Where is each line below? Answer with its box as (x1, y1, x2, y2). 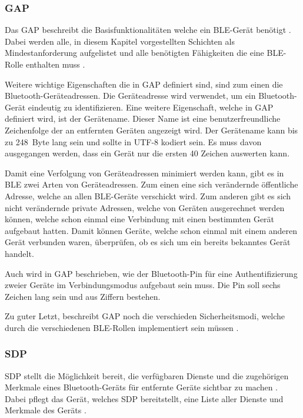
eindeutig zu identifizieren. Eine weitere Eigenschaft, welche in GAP (28, 101, 274, 113)
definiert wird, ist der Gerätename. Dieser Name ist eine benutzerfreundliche (5, 112, 281, 125)
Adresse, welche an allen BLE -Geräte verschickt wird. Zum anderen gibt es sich (5, 189, 291, 202)
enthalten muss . (25, 58, 85, 70)
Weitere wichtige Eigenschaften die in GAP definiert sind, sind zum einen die (5, 78, 283, 90)
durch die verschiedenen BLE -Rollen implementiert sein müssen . (5, 321, 239, 333)
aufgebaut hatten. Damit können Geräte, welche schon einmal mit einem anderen (5, 224, 298, 236)
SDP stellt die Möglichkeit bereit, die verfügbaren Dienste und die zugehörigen (5, 369, 289, 382)
